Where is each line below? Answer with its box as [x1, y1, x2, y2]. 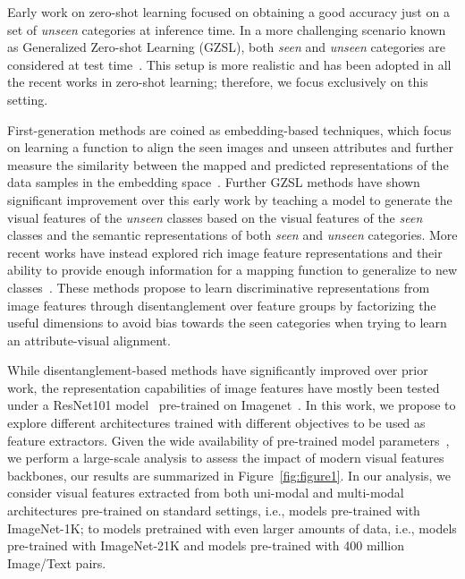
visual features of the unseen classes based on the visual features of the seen [7, 208, 423, 226]
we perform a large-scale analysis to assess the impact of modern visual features [7, 448, 444, 467]
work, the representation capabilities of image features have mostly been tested [7, 378, 440, 396]
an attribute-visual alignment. [7, 330, 171, 349]
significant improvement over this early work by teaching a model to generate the [7, 190, 452, 209]
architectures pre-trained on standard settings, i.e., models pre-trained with [7, 501, 420, 520]
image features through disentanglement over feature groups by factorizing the [7, 295, 436, 314]
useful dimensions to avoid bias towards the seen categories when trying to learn [7, 313, 447, 332]
